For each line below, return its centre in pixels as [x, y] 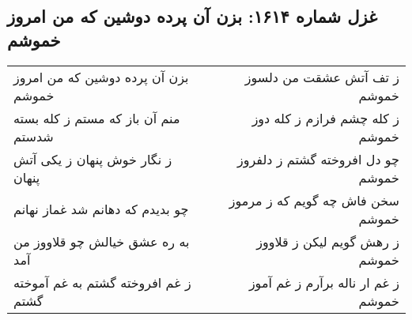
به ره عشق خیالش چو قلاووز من [102, 241]
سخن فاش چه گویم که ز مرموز [314, 200]
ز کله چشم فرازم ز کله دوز [325, 118]
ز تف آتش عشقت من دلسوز [322, 77]
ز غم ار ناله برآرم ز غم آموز [324, 282]
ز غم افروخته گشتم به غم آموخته [102, 282]
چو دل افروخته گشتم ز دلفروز [318, 159]
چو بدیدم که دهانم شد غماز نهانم [101, 209]
